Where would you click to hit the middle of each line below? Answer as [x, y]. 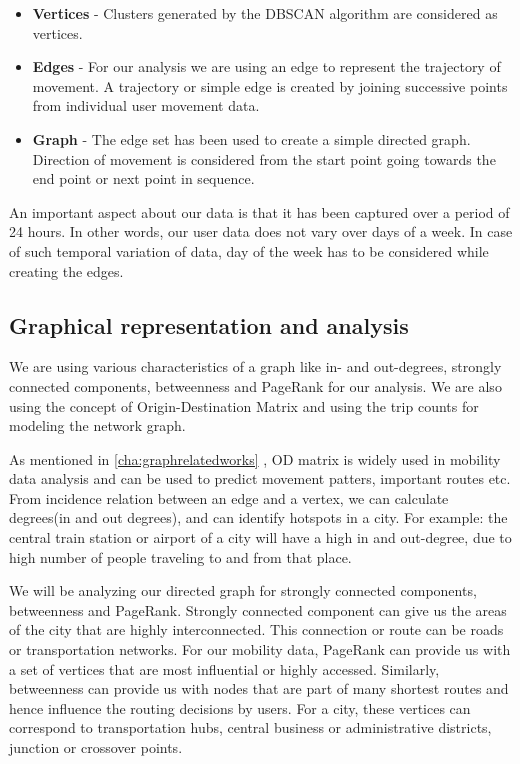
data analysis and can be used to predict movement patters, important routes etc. [260, 478]
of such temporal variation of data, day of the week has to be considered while [249, 250]
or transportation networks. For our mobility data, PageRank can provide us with [260, 649]
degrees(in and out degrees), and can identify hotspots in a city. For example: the [258, 517]
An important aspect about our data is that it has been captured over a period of [259, 211]
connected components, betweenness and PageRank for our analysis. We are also [255, 385]
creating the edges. [66, 270]
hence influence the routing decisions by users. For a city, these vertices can [240, 707]
